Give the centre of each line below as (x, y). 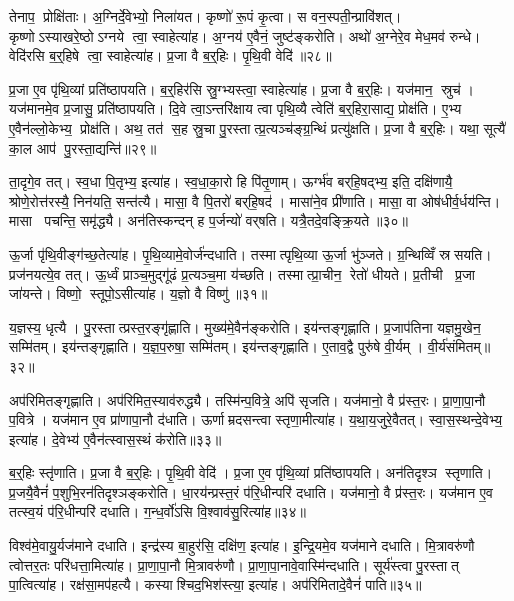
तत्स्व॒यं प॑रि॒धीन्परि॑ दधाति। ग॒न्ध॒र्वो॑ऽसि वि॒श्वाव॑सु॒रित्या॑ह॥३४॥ (158, 511)
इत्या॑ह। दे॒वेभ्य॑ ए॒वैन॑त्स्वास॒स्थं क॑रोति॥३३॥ (115, 438)
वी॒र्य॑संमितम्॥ (459, 346)
